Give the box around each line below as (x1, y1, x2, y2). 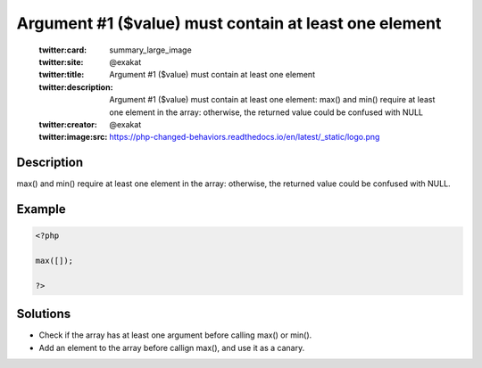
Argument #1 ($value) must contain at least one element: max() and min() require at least (109, 94, 436, 105)
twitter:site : (38, 56, 84, 67)
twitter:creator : (38, 119, 97, 129)
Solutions (16, 307, 71, 322)
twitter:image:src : (38, 132, 108, 143)
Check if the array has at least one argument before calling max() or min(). (38, 330, 312, 340)
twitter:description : (38, 81, 113, 93)
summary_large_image (109, 45, 192, 55)
